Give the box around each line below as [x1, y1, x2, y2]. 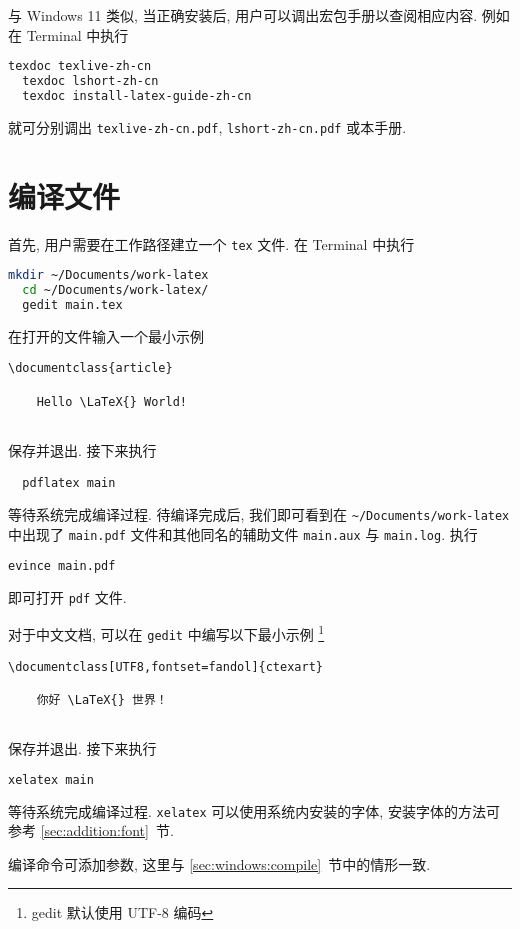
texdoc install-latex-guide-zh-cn [22, 88, 252, 103]
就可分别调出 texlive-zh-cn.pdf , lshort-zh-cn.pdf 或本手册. [8, 116, 407, 137]
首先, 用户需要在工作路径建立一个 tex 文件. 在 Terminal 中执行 [8, 233, 415, 254]
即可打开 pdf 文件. [8, 586, 127, 607]
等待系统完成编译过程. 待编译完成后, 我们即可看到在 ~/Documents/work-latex [8, 504, 510, 525]
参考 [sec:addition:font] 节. [8, 820, 174, 841]
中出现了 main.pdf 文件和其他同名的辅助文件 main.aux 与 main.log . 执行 [8, 524, 478, 544]
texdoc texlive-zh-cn [8, 59, 152, 74]
